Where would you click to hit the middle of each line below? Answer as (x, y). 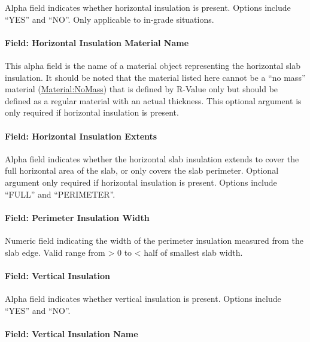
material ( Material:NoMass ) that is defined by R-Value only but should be (142, 89)
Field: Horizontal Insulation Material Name (97, 42)
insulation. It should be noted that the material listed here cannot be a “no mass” (155, 77)
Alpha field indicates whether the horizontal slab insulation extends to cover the (152, 158)
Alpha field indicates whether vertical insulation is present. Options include (143, 298)
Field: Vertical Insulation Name (72, 333)
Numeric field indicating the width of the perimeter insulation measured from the (154, 240)
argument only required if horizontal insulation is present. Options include (141, 182)
